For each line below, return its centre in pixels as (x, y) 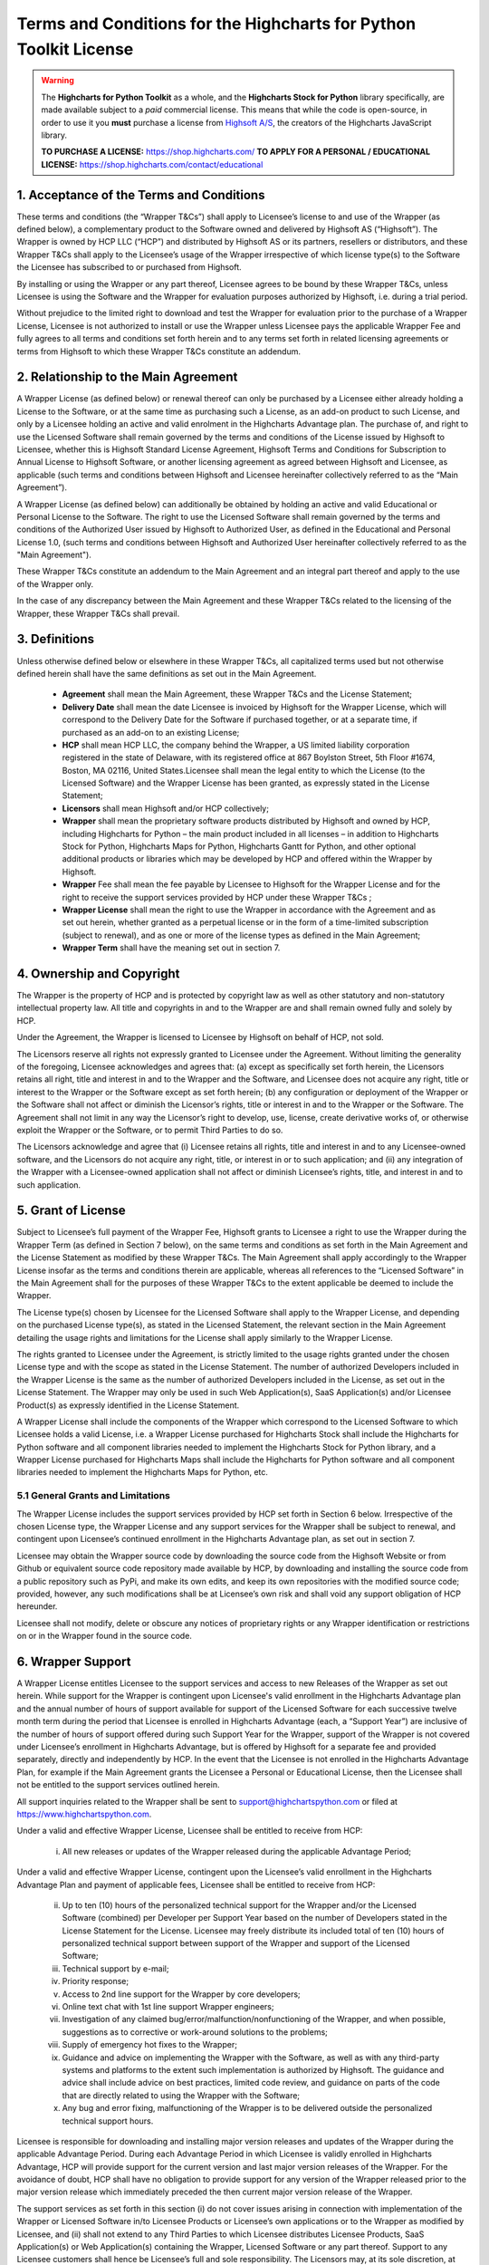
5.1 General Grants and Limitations (94, 1496)
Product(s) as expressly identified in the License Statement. (128, 1405)
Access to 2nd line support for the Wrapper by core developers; (181, 1994)
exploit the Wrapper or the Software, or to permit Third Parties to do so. (150, 1130)
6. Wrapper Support (74, 1661)
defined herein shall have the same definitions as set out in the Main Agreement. (167, 673)
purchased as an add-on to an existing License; (151, 732)
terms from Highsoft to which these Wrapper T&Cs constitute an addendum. (158, 351)
